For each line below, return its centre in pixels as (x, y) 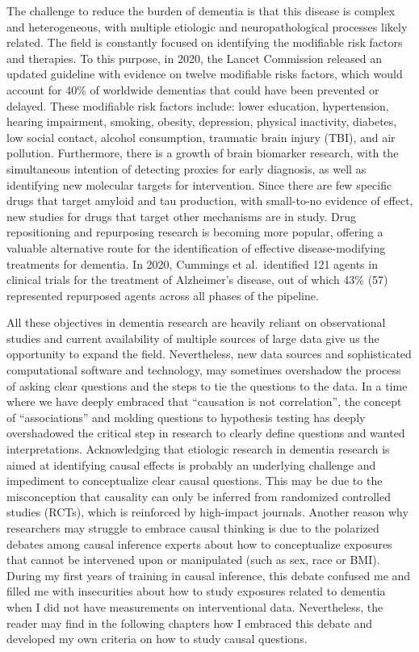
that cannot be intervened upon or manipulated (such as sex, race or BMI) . (193, 560)
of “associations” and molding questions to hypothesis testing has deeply (186, 417)
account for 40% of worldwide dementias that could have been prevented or (193, 89)
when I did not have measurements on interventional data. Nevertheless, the (195, 606)
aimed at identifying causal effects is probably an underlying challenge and (191, 464)
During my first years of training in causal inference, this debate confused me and (209, 575)
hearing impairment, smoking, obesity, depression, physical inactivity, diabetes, (202, 121)
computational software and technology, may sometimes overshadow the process (204, 370)
